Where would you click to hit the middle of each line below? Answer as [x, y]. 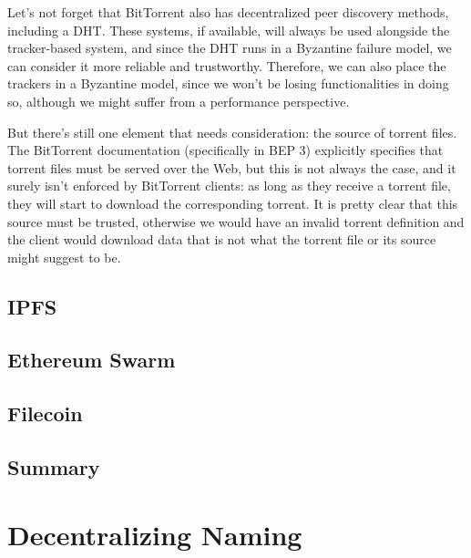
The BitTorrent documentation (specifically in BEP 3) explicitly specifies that [225, 150]
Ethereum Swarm [92, 360]
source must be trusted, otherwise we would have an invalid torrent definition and [236, 221]
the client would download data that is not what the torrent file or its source [222, 239]
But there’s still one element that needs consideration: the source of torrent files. [232, 132]
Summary [54, 467]
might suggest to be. [64, 257]
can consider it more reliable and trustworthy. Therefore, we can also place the [227, 65]
